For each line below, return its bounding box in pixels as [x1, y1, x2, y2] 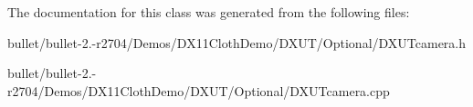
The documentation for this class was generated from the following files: [7, 3, 410, 21]
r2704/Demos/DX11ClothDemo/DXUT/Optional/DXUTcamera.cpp [7, 81, 390, 100]
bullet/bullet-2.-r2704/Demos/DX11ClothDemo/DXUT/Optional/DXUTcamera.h [7, 33, 467, 52]
